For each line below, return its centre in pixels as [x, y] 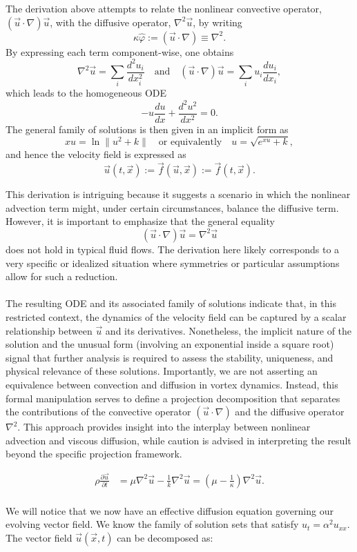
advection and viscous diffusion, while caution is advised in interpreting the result [178, 440]
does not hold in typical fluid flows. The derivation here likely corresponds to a [173, 249]
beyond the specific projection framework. [94, 454]
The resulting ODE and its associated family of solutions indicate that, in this [171, 303]
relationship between [49, 330]
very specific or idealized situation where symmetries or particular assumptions [173, 263]
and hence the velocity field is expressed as [96, 154]
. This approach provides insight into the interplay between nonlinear [164, 427]
